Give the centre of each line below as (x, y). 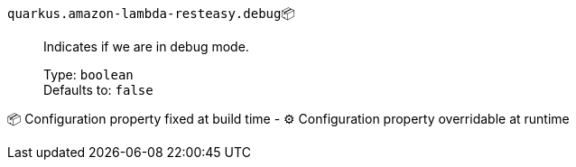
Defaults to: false (98, 90)
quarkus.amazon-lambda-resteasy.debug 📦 (151, 13)
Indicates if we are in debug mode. (146, 46)
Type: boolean (88, 74)
